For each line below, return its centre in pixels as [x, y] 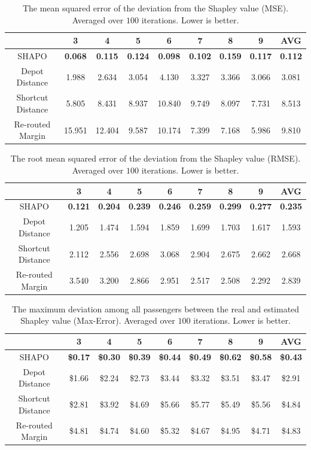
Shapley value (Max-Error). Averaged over [98, 320]
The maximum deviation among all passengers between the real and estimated [155, 308]
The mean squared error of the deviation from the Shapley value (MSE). [155, 8]
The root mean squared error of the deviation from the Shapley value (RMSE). [155, 158]
